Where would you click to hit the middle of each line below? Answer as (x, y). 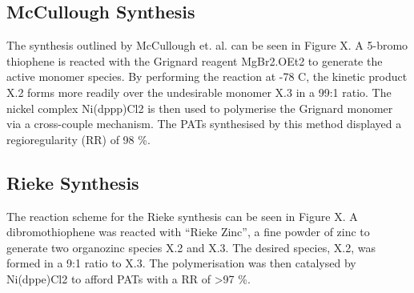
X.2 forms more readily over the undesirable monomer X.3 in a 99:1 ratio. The (199, 92)
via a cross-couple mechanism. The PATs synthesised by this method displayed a (204, 124)
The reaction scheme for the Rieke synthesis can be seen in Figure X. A (182, 216)
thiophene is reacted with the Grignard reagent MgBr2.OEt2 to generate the (195, 60)
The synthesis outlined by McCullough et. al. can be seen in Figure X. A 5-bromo (207, 45)
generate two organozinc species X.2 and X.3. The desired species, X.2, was (191, 247)
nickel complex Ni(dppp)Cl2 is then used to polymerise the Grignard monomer (200, 108)
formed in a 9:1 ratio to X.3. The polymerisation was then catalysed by (181, 263)
